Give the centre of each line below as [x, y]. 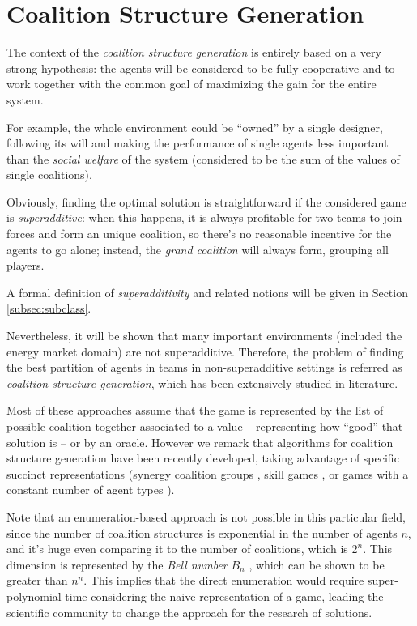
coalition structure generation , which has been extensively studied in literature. [202, 383]
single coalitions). [49, 175]
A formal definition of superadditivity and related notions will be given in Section [207, 292]
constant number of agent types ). [91, 490]
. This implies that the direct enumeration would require [224, 580]
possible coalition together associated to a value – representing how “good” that [205, 426]
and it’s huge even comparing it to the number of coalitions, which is [177, 549]
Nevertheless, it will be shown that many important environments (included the [204, 336]
